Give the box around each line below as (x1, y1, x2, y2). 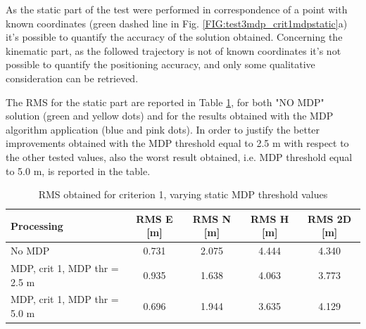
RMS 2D (308, 211, 352, 226)
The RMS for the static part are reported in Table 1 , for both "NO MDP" (6, 94, 324, 109)
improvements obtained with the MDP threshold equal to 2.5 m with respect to (6, 136, 349, 150)
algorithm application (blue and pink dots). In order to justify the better (6, 122, 320, 136)
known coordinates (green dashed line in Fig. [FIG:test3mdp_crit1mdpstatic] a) (6, 15, 348, 30)
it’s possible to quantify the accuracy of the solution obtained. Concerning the (6, 30, 343, 44)
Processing (11, 218, 63, 233)
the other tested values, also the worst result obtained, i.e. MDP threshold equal (6, 149, 353, 164)
